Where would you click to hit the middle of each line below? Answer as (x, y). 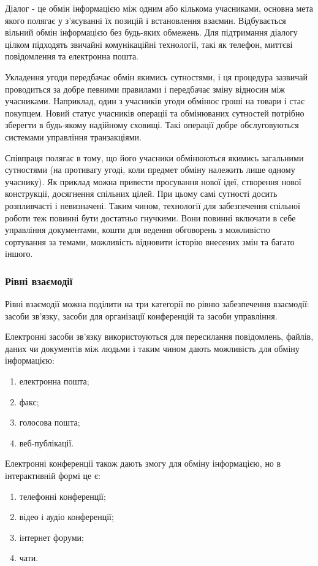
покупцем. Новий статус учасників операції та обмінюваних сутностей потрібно (155, 113)
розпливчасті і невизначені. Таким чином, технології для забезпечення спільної (153, 205)
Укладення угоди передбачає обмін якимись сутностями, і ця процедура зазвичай (156, 76)
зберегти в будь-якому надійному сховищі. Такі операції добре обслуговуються (152, 125)
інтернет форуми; (51, 537)
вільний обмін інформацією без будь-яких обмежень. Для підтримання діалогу (151, 32)
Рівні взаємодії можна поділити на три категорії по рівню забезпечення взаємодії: (157, 304)
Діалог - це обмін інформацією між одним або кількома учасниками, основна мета (159, 8)
